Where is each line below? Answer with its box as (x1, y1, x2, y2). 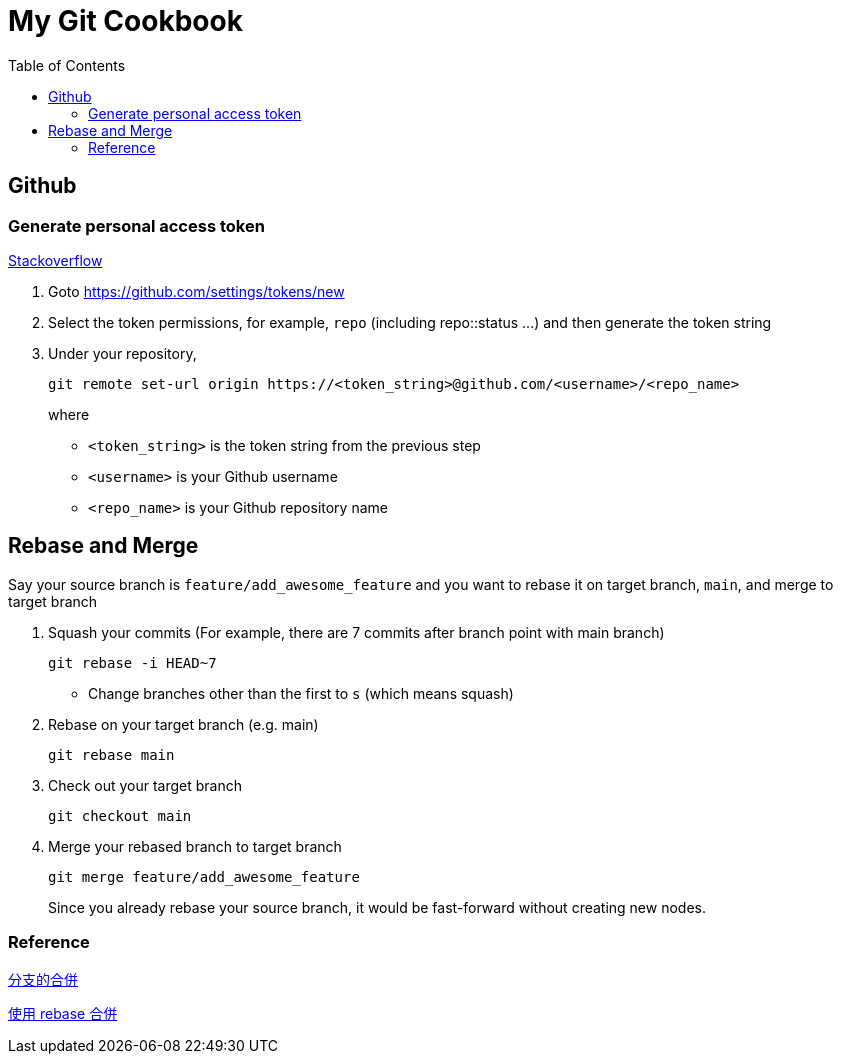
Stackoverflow (8, 251, 103, 269)
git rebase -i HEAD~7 (48, 654, 217, 671)
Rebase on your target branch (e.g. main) (48, 715, 319, 733)
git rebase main (48, 746, 175, 763)
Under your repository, (48, 344, 197, 362)
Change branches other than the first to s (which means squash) (88, 684, 514, 702)
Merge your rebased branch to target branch (48, 837, 342, 855)
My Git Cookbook (8, 4, 243, 38)
